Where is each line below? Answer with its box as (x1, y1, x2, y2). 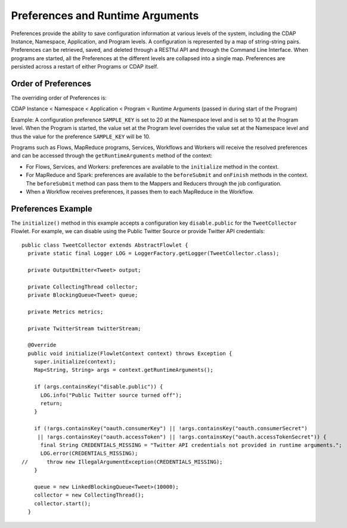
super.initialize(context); (33, 358, 116, 365)
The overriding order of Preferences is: (11, 94, 107, 101)
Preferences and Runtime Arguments (11, 9, 199, 22)
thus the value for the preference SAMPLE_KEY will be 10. (11, 133, 151, 140)
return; (40, 400, 63, 407)
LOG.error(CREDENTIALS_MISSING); (40, 450, 138, 457)
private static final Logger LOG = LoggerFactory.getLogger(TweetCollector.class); (27, 250, 280, 256)
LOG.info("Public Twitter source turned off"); (40, 392, 182, 399)
